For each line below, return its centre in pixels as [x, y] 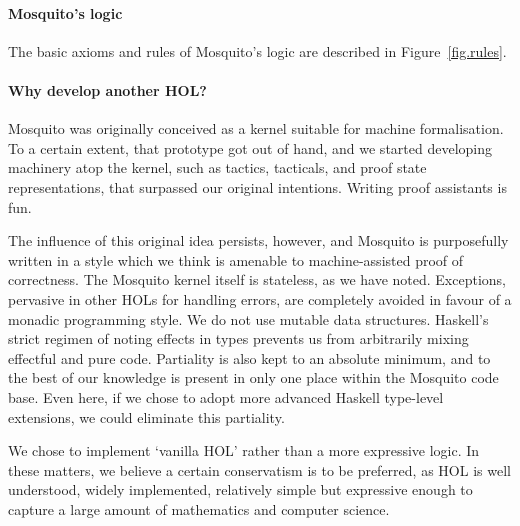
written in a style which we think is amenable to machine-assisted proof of [236, 259]
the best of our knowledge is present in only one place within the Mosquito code [253, 377]
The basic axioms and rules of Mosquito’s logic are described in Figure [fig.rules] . [257, 50]
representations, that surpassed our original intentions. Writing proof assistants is [257, 186]
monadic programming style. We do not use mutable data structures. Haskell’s [248, 318]
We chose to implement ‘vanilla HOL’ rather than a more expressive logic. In [244, 450]
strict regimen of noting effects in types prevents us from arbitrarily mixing [238, 338]
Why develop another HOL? [107, 89]
